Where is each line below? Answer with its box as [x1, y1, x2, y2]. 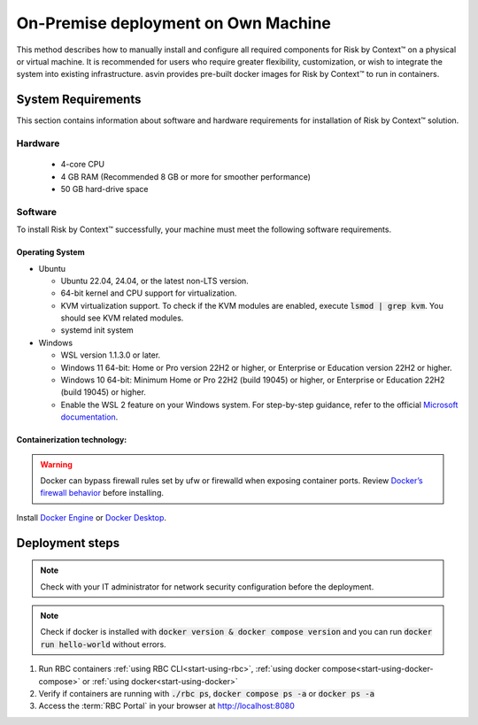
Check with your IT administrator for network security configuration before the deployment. [40, 581, 374, 592]
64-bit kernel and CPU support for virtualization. [60, 288, 237, 298]
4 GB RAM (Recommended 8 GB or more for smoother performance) [60, 171, 312, 181]
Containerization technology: [16, 435, 127, 445]
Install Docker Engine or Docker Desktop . [16, 512, 167, 522]
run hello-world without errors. [40, 638, 167, 650]
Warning [40, 459, 73, 469]
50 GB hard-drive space [60, 183, 149, 194]
